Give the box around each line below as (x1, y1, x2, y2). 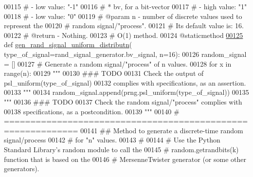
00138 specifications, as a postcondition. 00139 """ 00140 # (4, 106, 180, 116)
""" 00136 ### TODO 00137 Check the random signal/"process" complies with (4, 96, 242, 106)
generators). (4, 163, 39, 174)
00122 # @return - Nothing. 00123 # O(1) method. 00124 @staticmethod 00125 (4, 30, 243, 40)
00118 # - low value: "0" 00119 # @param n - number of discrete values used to (4, 11, 242, 21)
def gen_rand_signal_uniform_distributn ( (4, 39, 132, 50)
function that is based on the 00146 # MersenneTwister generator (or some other (4, 154, 246, 164)
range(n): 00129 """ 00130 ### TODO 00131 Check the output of (4, 68, 204, 78)
